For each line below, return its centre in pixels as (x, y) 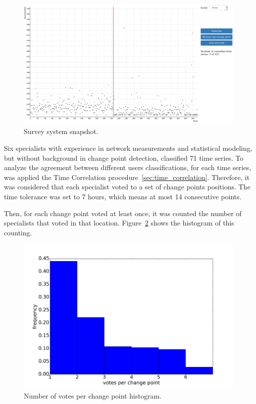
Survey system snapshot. (61, 131)
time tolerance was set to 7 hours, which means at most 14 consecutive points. (123, 197)
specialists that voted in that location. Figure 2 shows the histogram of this (119, 223)
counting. (18, 232)
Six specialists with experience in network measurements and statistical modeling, (128, 148)
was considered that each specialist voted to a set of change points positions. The (127, 187)
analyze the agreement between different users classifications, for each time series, (128, 167)
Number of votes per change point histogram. (93, 395)
